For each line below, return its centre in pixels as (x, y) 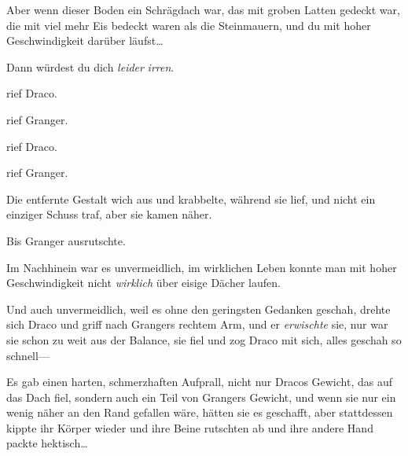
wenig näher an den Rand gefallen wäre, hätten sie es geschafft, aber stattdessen (200, 412)
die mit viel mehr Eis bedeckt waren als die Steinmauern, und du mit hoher (189, 25)
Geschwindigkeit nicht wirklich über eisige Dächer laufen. (143, 283)
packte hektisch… (47, 443)
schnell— (28, 355)
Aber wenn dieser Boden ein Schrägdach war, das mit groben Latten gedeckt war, (203, 9)
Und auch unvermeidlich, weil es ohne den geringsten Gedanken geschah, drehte (198, 309)
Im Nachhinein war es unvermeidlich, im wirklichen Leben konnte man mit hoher (202, 267)
